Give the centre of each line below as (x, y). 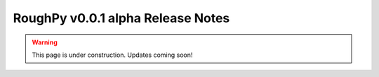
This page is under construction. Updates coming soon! (112, 55)
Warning (45, 42)
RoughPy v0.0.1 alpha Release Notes (121, 18)
